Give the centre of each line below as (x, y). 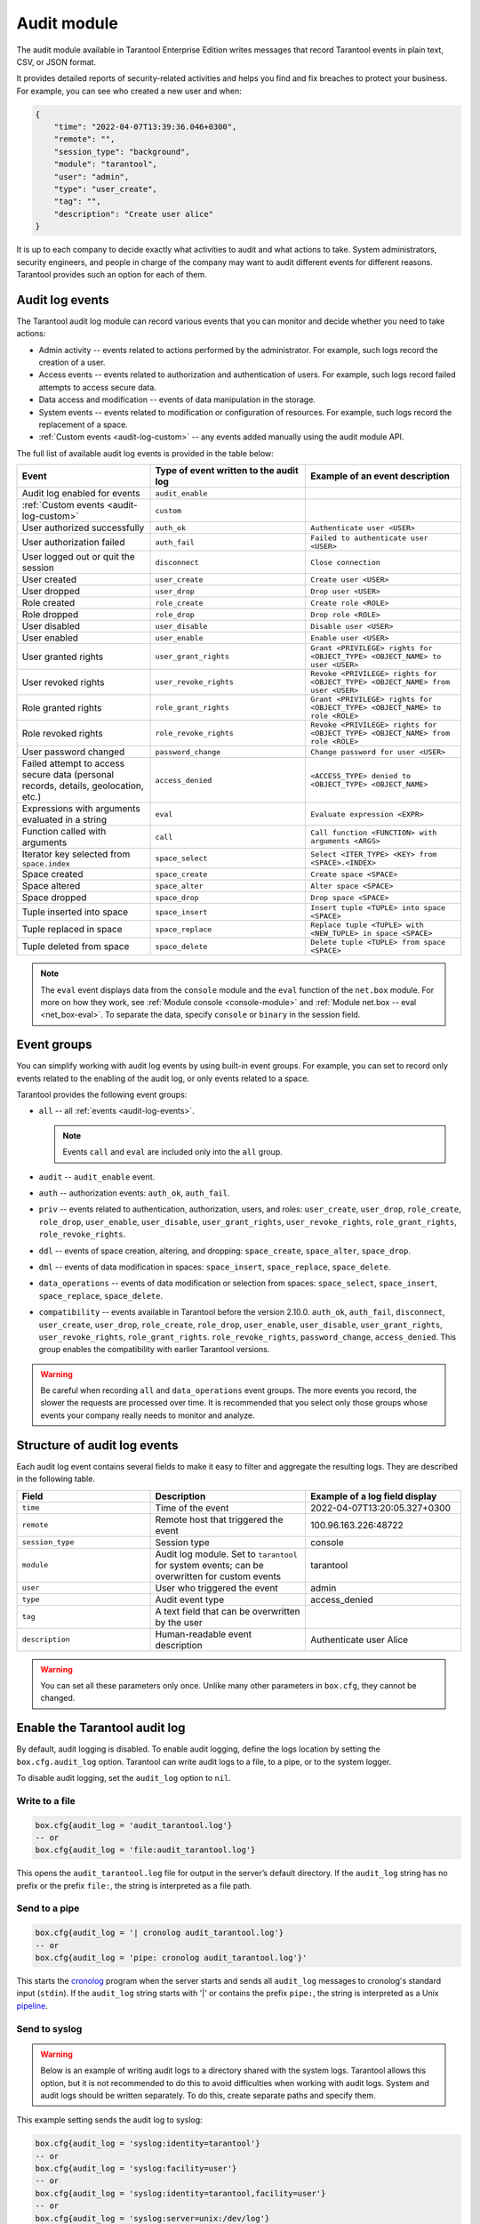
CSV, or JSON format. (56, 61)
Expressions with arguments (81, 809)
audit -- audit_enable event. (97, 1176)
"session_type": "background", (122, 152)
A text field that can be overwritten (228, 1611)
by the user (179, 1622)
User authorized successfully (83, 528)
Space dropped (54, 898)
